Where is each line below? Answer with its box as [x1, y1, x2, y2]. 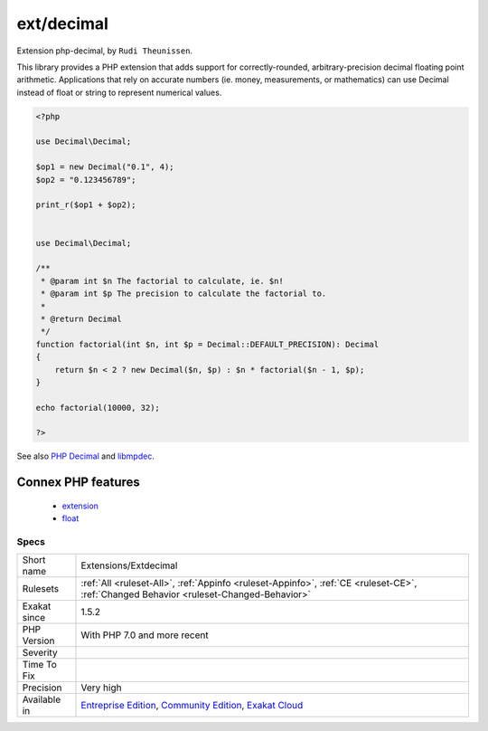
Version [22, 634, 55, 647]
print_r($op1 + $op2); [35, 200, 136, 210]
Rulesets [22, 583, 59, 595]
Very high [80, 681, 122, 694]
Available [22, 693, 61, 706]
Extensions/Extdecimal [80, 559, 178, 572]
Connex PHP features [16, 475, 140, 490]
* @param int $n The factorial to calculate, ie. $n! [41, 276, 284, 286]
